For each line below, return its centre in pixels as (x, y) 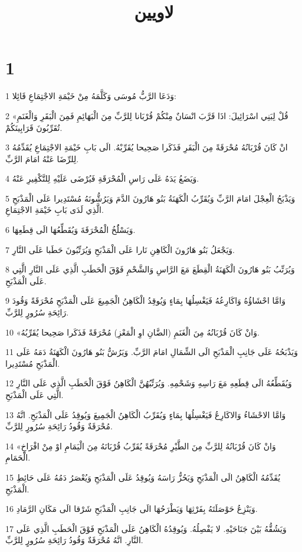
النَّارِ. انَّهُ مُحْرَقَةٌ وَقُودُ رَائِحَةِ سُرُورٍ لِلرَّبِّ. (74, 540)
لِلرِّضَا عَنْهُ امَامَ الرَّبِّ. (42, 158)
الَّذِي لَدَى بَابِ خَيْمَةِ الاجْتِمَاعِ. (55, 210)
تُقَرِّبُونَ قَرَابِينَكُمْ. (34, 127)
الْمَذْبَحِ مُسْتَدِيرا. (33, 363)
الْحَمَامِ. (18, 457)
